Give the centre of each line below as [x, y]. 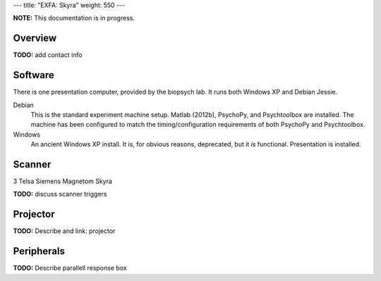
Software [34, 75]
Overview [35, 38]
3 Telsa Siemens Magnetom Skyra [63, 181]
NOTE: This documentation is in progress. [74, 18]
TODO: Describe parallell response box [70, 268]
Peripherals [39, 251]
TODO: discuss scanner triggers [60, 194]
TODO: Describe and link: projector [64, 231]
